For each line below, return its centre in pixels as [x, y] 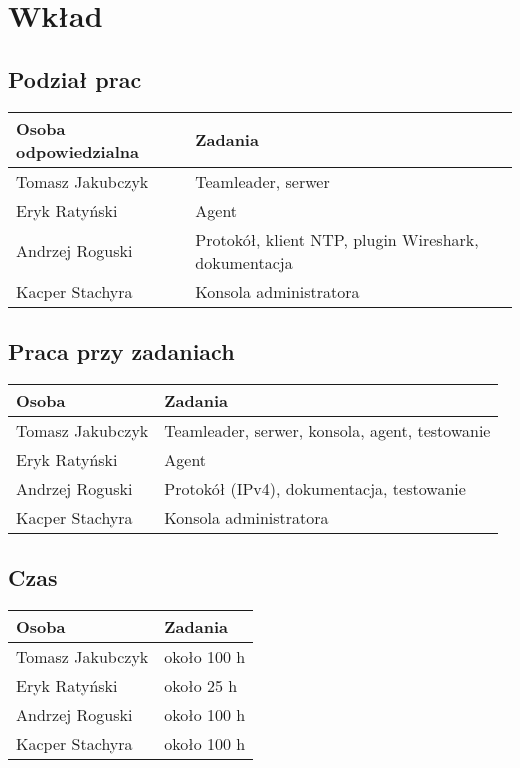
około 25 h [201, 685]
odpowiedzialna [77, 151]
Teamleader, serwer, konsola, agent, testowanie [327, 430]
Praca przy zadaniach [121, 350]
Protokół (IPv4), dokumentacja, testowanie [315, 488]
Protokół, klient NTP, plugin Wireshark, [337, 239]
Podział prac [75, 78]
